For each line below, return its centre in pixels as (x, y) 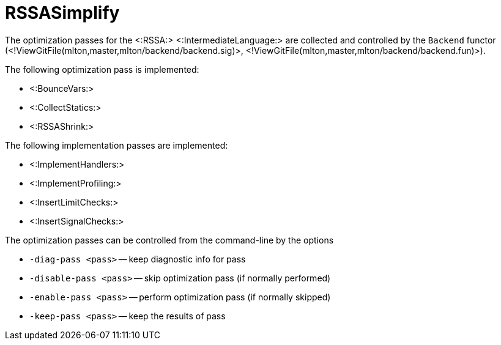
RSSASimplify (62, 13)
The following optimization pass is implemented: (102, 69)
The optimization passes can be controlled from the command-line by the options (169, 240)
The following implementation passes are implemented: (117, 145)
